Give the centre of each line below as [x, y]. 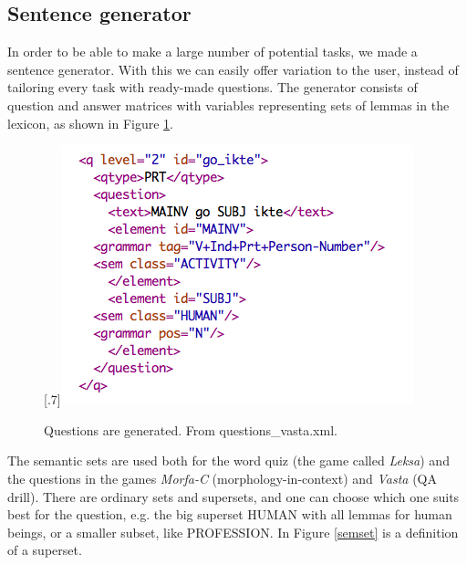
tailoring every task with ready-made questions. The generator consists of [213, 87]
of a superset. [45, 550]
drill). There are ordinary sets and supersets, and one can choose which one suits [233, 496]
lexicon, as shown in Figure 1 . [91, 123]
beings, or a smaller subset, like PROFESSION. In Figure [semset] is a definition [233, 532]
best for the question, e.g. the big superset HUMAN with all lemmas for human [230, 514]
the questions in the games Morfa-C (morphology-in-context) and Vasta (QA [223, 478]
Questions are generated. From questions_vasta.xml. [191, 429]
